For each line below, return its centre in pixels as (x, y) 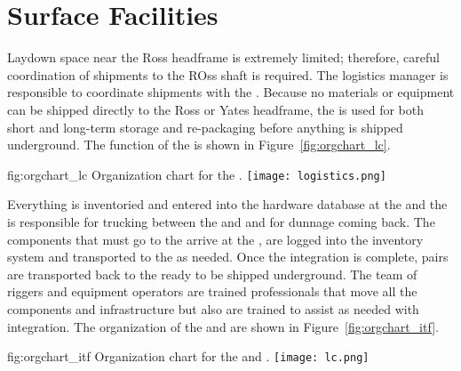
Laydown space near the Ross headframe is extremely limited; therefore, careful (224, 57)
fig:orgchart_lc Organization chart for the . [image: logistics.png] (197, 174)
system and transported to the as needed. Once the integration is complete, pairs (228, 257)
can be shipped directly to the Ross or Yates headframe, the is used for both (216, 109)
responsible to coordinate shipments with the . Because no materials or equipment (231, 92)
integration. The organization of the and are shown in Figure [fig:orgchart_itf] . (223, 326)
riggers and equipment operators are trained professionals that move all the (212, 291)
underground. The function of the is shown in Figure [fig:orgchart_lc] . (199, 145)
